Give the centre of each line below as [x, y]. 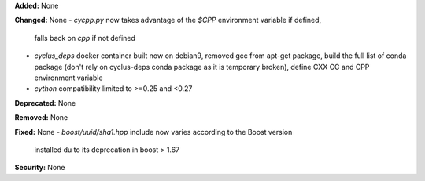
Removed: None [41, 118]
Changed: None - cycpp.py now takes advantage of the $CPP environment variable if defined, [168, 20]
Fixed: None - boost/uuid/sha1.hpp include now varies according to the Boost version [153, 132]
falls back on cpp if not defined [85, 38]
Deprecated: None [45, 103]
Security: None [40, 168]
